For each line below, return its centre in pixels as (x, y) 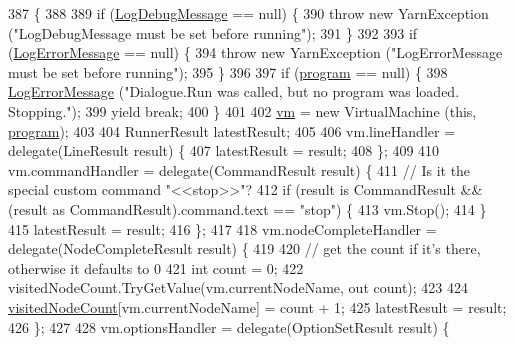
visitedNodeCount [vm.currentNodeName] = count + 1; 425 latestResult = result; (257, 306)
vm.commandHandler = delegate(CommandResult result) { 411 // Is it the (239, 169)
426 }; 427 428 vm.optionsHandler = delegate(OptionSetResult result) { (229, 326)
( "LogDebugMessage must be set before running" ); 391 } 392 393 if (213, 32)
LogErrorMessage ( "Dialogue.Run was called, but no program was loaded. (234, 91)
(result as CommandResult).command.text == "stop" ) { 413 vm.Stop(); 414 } (247, 208)
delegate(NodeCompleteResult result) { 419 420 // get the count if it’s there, (244, 248)
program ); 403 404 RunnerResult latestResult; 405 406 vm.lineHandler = (232, 130)
